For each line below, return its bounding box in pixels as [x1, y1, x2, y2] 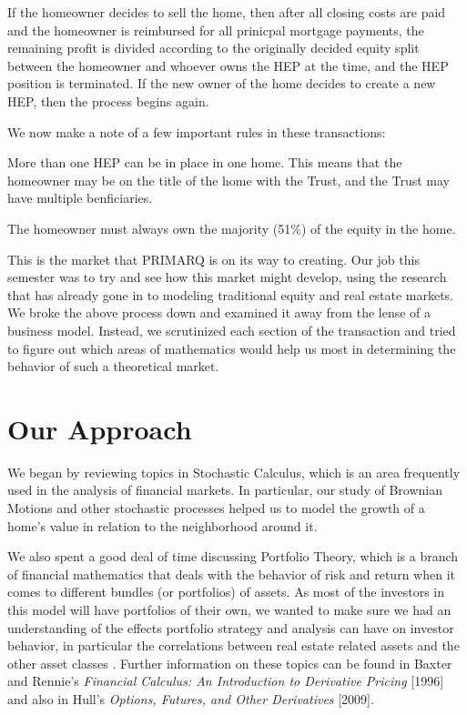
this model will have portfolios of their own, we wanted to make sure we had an [7, 599, 452, 619]
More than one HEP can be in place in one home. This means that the [7, 153, 402, 172]
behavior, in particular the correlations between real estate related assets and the [7, 636, 460, 655]
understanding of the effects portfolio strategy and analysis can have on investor [7, 618, 454, 637]
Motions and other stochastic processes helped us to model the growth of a [7, 498, 425, 517]
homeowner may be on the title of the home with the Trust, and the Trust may [7, 170, 450, 189]
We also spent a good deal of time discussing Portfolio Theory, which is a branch [7, 547, 459, 566]
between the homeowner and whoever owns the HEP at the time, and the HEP [7, 55, 449, 75]
